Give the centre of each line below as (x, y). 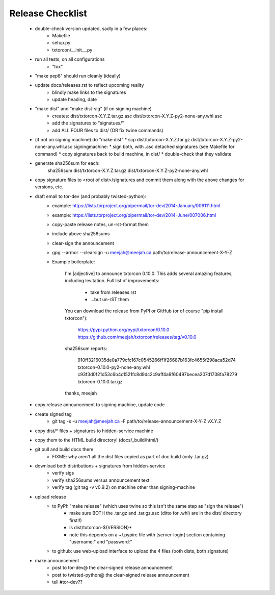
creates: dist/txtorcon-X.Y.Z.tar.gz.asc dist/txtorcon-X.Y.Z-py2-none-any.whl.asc (137, 116)
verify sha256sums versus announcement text (101, 480)
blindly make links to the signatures (89, 92)
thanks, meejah (81, 393)
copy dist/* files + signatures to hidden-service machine (94, 431)
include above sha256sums (81, 234)
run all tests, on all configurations (70, 59)
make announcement (57, 560)
